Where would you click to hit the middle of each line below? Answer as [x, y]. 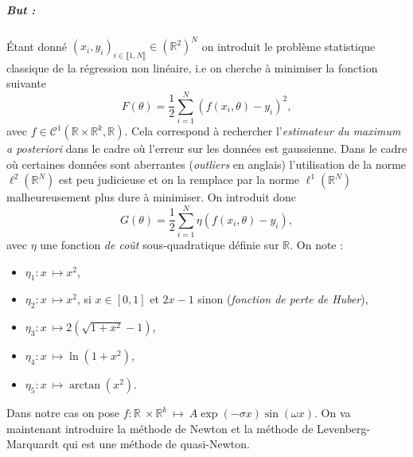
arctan [85, 386]
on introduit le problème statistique [288, 46]
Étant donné [37, 46]
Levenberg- [344, 428]
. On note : [317, 245]
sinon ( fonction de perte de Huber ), [283, 299]
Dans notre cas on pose [63, 413]
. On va [333, 413]
